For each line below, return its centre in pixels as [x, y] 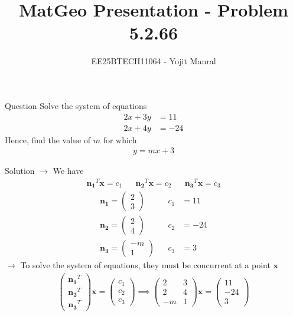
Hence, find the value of [48, 139]
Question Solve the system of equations [76, 105]
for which [120, 139]
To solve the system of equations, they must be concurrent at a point [145, 265]
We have [68, 171]
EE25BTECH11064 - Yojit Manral [154, 61]
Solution [20, 171]
